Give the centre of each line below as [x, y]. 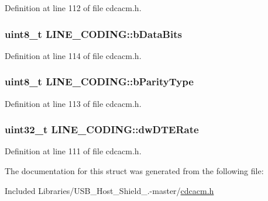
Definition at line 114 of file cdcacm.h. [73, 55]
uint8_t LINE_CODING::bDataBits [93, 34]
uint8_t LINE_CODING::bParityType [99, 82]
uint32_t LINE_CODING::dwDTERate [102, 129]
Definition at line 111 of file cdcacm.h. [73, 151]
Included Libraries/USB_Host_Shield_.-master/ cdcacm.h [109, 190]
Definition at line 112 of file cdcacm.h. [73, 8]
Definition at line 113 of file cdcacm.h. [73, 103]
